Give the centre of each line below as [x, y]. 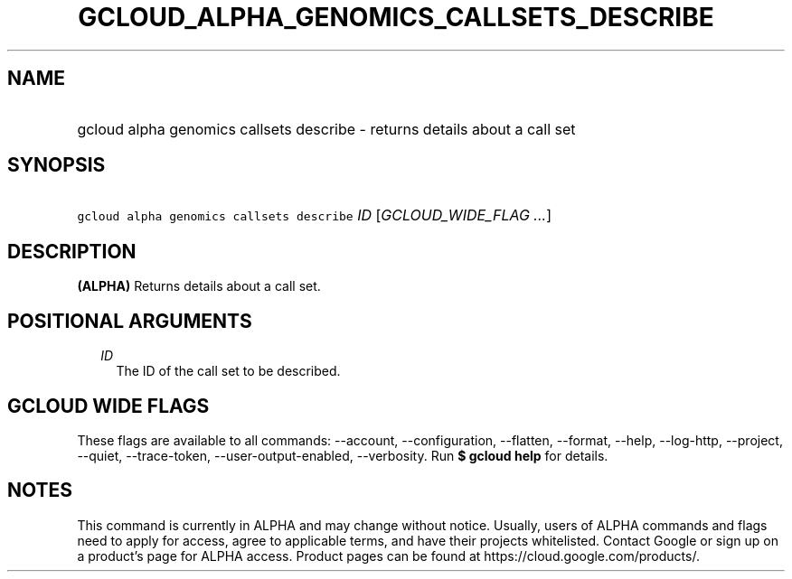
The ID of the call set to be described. [228, 371]
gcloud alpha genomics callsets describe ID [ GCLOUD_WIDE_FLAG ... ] [314, 215]
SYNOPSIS [57, 165]
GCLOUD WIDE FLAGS [108, 406]
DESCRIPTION [72, 251]
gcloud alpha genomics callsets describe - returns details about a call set [326, 129]
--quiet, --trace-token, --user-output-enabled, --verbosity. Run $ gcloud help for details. [343, 455]
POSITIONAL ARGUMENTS [130, 321]
